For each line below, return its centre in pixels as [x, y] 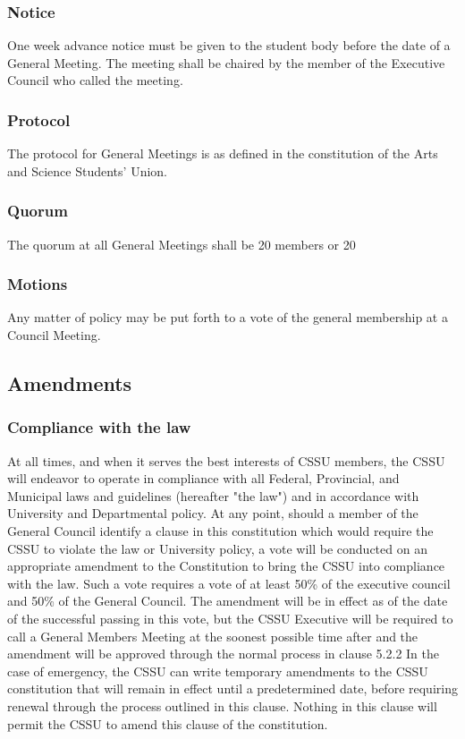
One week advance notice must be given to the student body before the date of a [229, 45]
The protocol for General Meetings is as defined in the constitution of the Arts [223, 153]
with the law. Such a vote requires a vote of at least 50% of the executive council [229, 583]
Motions [38, 284]
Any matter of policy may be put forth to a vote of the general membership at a [228, 317]
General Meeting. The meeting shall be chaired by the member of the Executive [226, 62]
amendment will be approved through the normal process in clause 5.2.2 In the [223, 654]
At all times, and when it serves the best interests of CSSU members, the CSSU [226, 460]
